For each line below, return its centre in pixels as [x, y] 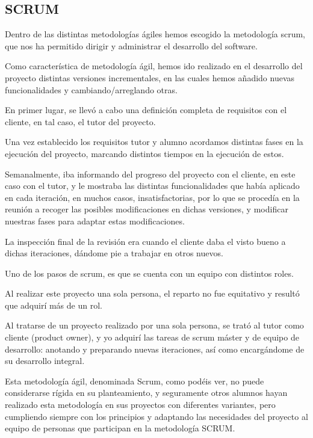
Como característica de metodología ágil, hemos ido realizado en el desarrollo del [154, 66]
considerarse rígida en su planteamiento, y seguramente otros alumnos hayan [146, 393]
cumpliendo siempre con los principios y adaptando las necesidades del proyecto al [156, 416]
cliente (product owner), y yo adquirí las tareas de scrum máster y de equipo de [152, 337]
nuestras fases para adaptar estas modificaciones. [95, 221]
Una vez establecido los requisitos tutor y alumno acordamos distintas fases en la [154, 142]
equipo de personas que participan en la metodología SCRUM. [120, 428]
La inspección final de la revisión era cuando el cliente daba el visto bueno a [145, 241]
